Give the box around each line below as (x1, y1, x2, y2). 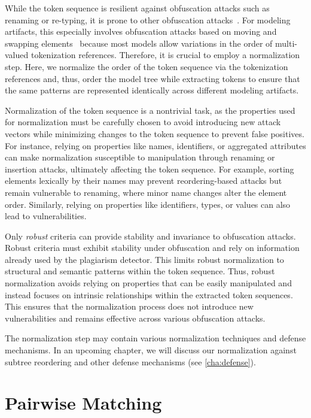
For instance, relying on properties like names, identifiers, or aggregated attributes (5, 139, 306, 152)
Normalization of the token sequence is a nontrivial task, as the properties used (5, 104, 295, 116)
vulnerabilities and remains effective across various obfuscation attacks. (5, 311, 266, 324)
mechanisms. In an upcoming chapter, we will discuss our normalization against (5, 344, 297, 356)
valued (5, 49, 29, 61)
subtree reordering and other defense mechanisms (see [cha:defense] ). (5, 355, 256, 368)
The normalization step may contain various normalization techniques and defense (5, 332, 306, 344)
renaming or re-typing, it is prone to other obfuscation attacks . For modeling (5, 13, 291, 26)
